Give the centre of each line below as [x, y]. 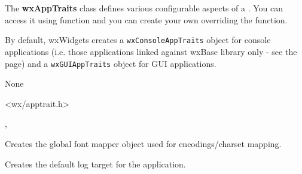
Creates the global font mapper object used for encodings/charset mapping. [143, 144]
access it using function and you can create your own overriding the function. [146, 19]
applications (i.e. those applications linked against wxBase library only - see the [151, 52]
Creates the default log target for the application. [95, 164]
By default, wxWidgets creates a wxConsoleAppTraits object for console [138, 40]
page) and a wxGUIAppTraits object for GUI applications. [111, 63]
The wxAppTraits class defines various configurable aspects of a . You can [144, 8]
